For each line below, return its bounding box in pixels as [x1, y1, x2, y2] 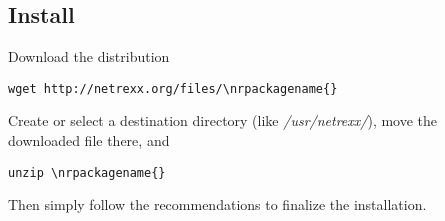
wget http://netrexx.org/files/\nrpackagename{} [8, 81, 338, 96]
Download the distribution [8, 46, 170, 67]
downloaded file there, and [8, 130, 170, 151]
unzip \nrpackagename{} [8, 165, 166, 180]
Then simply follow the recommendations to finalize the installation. [8, 194, 427, 215]
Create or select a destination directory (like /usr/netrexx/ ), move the [8, 110, 438, 131]
